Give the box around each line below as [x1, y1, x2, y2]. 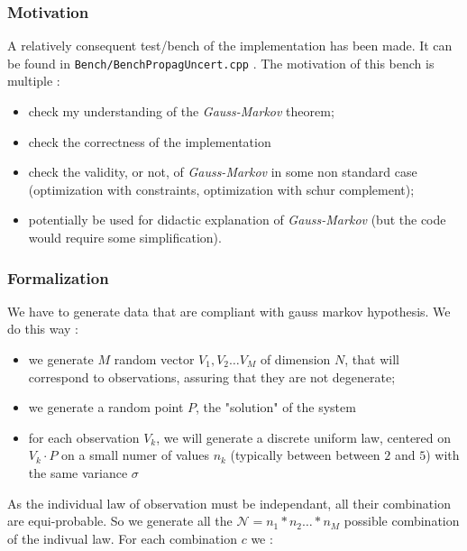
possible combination [343, 511, 460, 530]
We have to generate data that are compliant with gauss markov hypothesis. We [7, 301, 451, 320]
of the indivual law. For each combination [7, 528, 237, 547]
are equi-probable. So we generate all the [7, 511, 233, 530]
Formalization [7, 266, 109, 289]
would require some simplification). [28, 228, 222, 247]
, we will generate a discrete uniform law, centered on [156, 427, 452, 446]
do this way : [7, 319, 79, 338]
